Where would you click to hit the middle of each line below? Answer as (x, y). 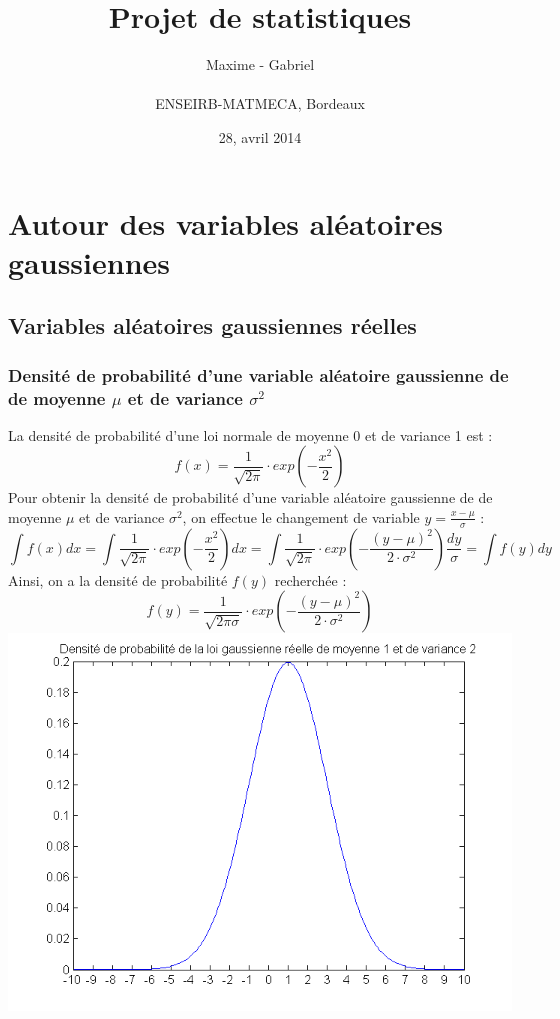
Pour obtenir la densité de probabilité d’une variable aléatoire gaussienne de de (250, 497)
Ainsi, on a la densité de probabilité (118, 579)
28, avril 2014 (260, 136)
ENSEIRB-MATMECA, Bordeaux (260, 103)
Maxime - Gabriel (260, 64)
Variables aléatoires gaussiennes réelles (212, 325)
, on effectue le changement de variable (301, 516)
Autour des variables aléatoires (225, 222)
